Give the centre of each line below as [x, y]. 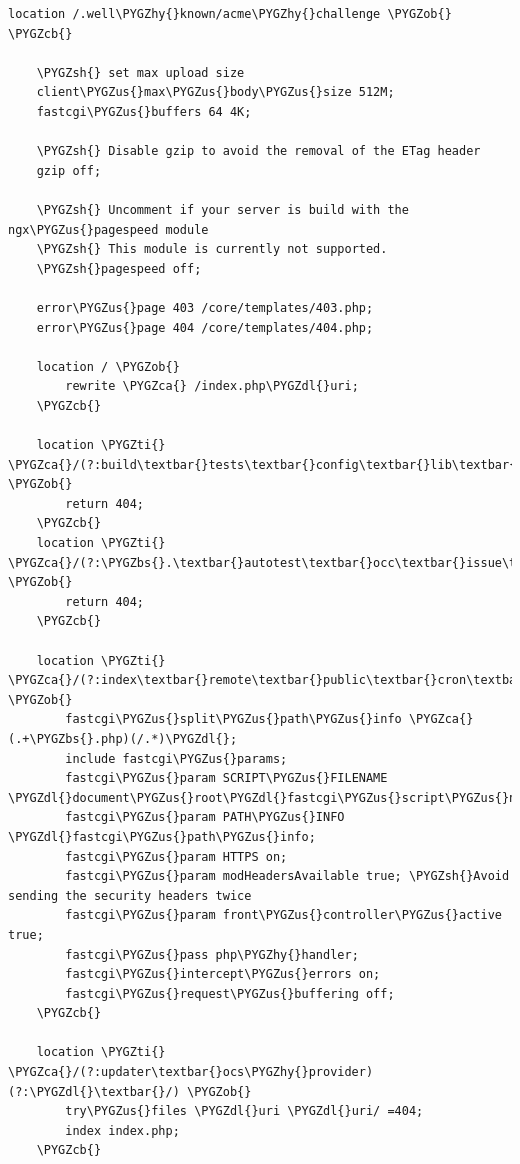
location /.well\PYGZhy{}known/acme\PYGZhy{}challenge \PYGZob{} [230, 14]
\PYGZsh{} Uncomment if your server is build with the [222, 209]
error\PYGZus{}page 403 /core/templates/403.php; [205, 307]
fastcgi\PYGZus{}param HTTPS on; [176, 856]
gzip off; [69, 170]
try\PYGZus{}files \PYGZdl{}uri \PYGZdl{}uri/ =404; [244, 1111]
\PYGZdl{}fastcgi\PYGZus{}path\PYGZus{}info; [162, 836]
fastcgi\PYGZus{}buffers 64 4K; [144, 111]
